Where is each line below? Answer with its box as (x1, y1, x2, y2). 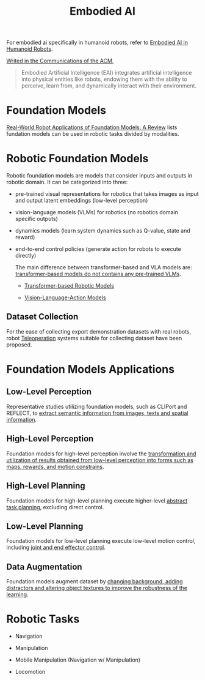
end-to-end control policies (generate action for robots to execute (15, 245, 181, 253)
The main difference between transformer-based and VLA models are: (15, 264, 192, 271)
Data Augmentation (6, 561, 82, 572)
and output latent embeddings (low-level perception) (15, 197, 148, 204)
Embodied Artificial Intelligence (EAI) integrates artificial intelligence (21, 69, 192, 77)
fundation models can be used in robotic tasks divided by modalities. (6, 130, 179, 138)
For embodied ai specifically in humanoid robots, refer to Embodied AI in (6, 39, 188, 47)
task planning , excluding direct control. (6, 503, 104, 510)
